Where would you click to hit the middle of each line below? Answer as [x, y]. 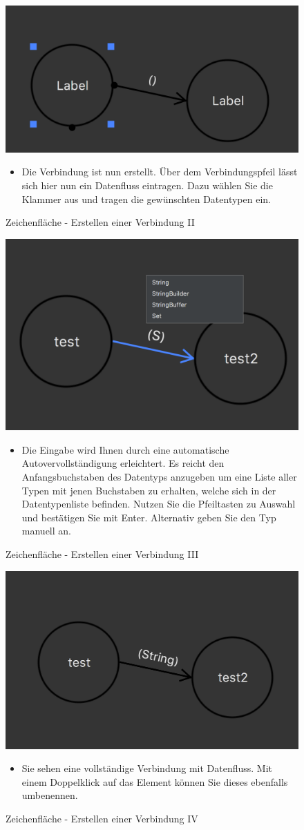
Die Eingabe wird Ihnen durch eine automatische [125, 449]
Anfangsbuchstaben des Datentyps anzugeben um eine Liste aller [159, 476]
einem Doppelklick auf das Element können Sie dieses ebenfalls [155, 781]
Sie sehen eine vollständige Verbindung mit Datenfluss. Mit [147, 768]
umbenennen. [50, 795]
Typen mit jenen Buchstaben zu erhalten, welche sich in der [149, 490]
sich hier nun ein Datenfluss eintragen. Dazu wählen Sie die [147, 185]
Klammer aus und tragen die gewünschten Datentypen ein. [146, 199]
